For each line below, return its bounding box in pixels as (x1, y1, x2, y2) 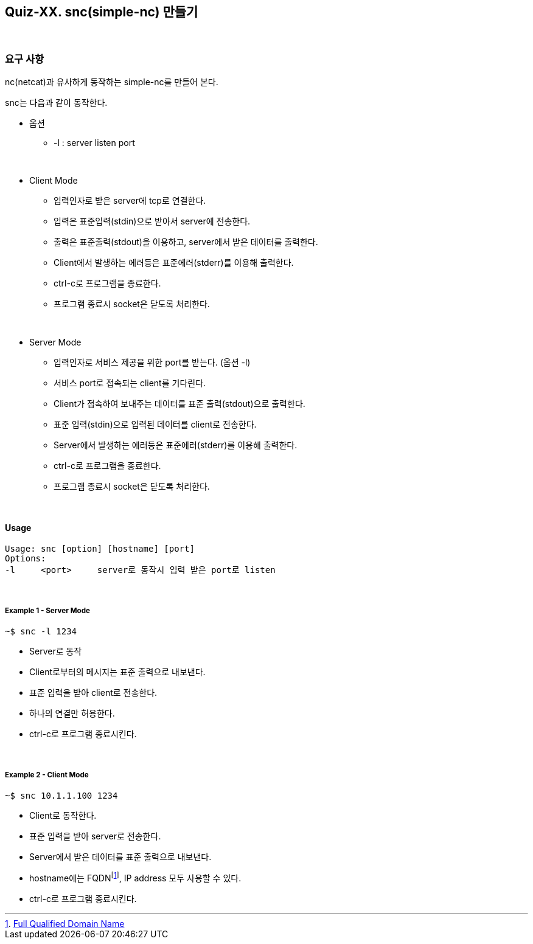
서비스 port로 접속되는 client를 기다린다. (54, 378, 206, 389)
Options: (5, 554, 46, 564)
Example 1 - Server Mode (5, 606, 90, 615)
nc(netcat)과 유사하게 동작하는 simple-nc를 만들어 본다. (5, 77, 218, 88)
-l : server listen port (54, 137, 135, 148)
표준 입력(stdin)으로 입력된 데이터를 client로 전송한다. (54, 419, 257, 430)
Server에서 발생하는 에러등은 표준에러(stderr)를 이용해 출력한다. (54, 440, 298, 451)
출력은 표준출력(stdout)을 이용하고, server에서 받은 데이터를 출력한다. (54, 237, 318, 248)
